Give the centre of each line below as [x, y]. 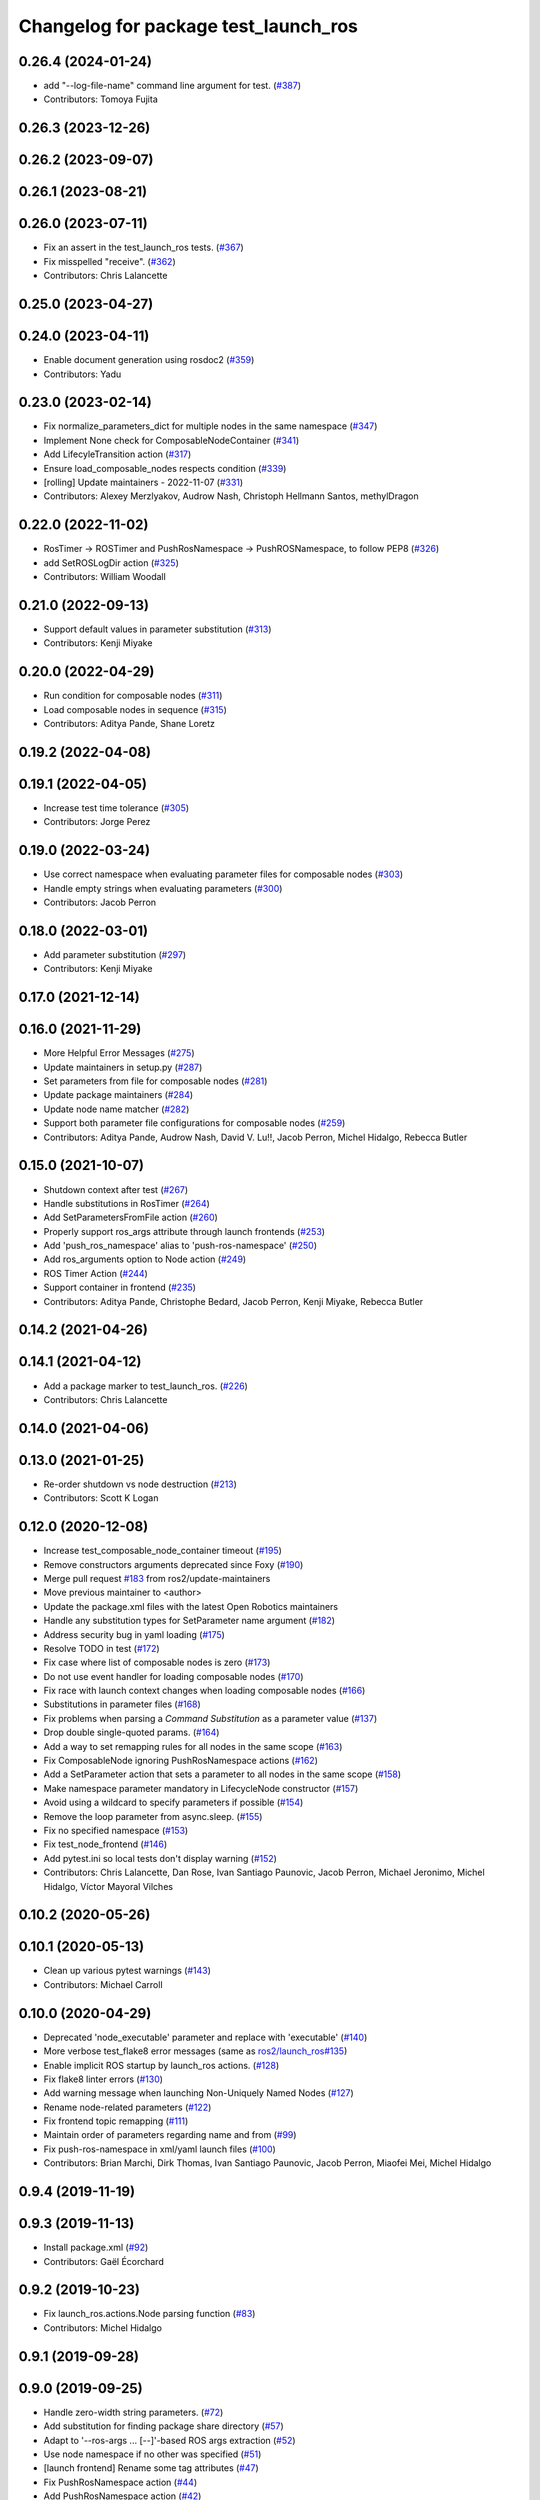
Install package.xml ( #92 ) [96, 2247]
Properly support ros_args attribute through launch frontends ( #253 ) [184, 1231]
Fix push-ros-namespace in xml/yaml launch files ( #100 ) [160, 2149]
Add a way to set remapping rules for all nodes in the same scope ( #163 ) [193, 1746]
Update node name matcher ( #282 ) [116, 1109]
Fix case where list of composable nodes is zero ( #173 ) [157, 1662]
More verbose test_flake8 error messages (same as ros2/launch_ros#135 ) [195, 2051]
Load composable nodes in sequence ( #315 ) [135, 709]
